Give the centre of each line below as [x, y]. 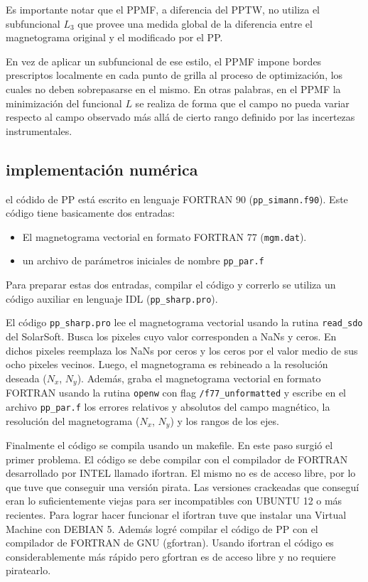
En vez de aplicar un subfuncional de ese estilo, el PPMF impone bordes [164, 61]
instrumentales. [39, 130]
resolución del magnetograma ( [73, 420]
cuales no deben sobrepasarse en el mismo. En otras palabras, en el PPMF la [173, 88]
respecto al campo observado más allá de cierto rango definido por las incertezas [180, 117]
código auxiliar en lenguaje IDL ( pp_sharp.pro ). [112, 298]
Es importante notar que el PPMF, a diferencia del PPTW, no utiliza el [163, 9]
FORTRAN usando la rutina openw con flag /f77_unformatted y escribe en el [176, 393]
